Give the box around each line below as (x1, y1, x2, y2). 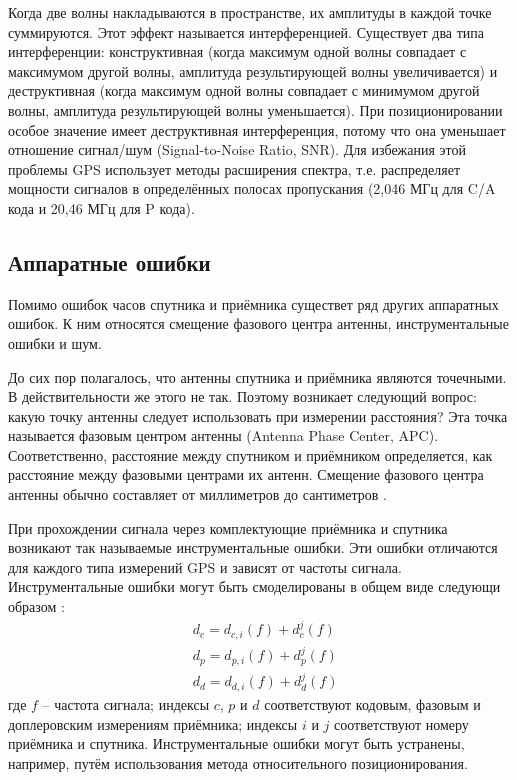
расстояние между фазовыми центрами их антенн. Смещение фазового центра (8, 464, 484, 485)
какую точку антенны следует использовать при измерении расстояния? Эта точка (8, 405, 508, 426)
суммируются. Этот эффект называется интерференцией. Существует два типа (8, 21, 485, 42)
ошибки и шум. (8, 332, 102, 353)
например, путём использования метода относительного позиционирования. (8, 752, 468, 773)
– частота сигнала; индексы (42, 693, 210, 714)
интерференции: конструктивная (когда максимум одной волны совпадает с (8, 41, 467, 62)
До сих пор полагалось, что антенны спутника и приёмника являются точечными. (8, 366, 507, 387)
